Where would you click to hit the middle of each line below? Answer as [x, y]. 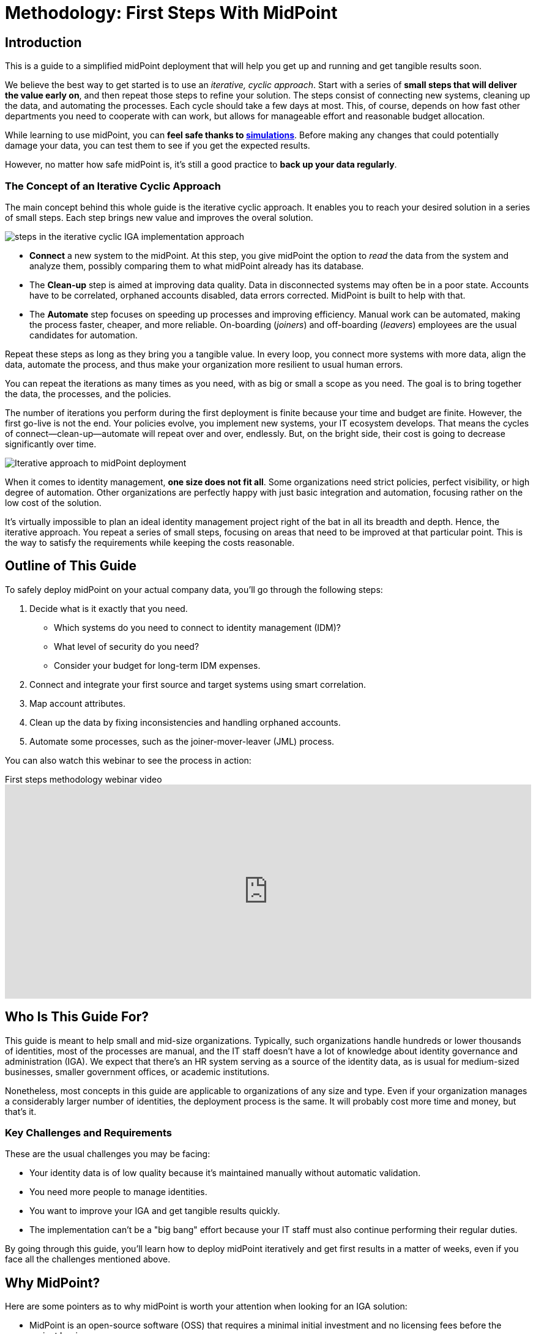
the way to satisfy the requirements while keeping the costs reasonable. [150, 542]
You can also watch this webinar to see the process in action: [128, 760]
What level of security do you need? [127, 646]
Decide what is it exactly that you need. [109, 608]
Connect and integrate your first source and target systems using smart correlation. [198, 684]
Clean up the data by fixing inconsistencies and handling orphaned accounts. [185, 722]
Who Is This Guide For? [77, 1017]
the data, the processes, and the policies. [88, 393]
